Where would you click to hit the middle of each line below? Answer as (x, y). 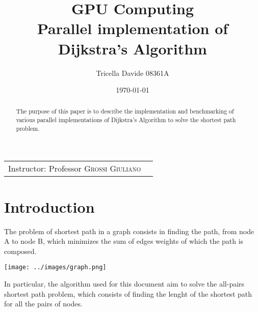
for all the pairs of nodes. (43, 304)
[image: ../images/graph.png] (55, 267)
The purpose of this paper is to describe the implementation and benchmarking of (125, 111)
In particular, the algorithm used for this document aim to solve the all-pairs (124, 284)
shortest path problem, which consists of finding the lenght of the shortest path (128, 293)
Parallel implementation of (133, 28)
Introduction (49, 206)
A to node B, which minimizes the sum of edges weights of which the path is (124, 241)
